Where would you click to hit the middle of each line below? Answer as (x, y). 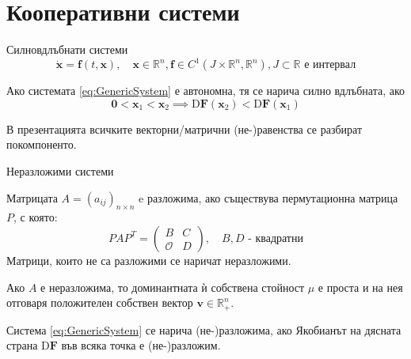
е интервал (330, 65)
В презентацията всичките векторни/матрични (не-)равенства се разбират (185, 128)
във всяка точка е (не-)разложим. (141, 345)
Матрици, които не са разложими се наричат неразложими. (149, 260)
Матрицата (32, 197)
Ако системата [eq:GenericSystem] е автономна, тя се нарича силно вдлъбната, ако (206, 91)
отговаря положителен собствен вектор (100, 302)
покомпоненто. (42, 144)
